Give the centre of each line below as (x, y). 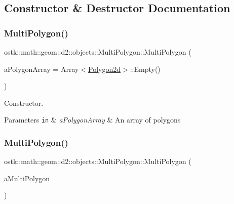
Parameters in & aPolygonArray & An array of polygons (92, 120)
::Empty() (145, 69)
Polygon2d (105, 69)
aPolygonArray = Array (42, 69)
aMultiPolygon (27, 178)
